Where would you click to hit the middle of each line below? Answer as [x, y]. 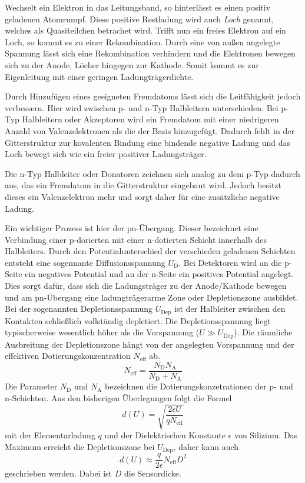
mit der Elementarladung [50, 435]
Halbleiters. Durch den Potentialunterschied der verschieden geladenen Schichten [150, 251]
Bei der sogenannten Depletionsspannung [79, 309]
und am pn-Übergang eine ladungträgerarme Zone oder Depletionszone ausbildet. [152, 297]
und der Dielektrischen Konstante [165, 435]
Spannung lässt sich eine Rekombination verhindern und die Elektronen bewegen [150, 53]
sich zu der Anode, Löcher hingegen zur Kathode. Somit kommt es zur [132, 64]
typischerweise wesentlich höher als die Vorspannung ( [102, 332]
